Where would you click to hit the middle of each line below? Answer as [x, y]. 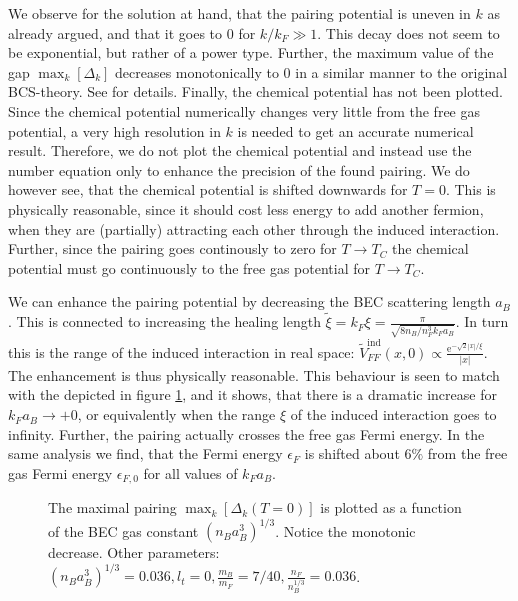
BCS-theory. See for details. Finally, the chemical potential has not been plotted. [255, 91]
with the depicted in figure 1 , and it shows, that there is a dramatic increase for [252, 394]
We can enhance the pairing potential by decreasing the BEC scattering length [249, 301]
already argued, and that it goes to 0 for [132, 32]
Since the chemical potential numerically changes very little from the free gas [244, 110]
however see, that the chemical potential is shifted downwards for [208, 189]
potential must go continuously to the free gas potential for [189, 267]
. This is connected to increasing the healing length [164, 321]
